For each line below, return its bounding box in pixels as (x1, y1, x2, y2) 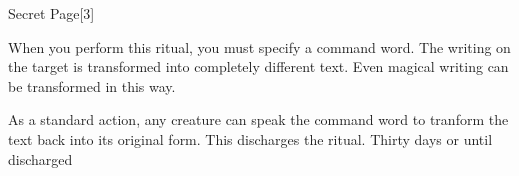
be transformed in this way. (8, 75, 176, 96)
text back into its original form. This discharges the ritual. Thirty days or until (8, 128, 493, 149)
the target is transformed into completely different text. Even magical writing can (8, 56, 509, 77)
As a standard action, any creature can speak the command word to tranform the (8, 109, 509, 130)
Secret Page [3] (8, 3, 95, 23)
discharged (8, 148, 73, 169)
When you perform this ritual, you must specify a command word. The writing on (8, 36, 511, 57)
